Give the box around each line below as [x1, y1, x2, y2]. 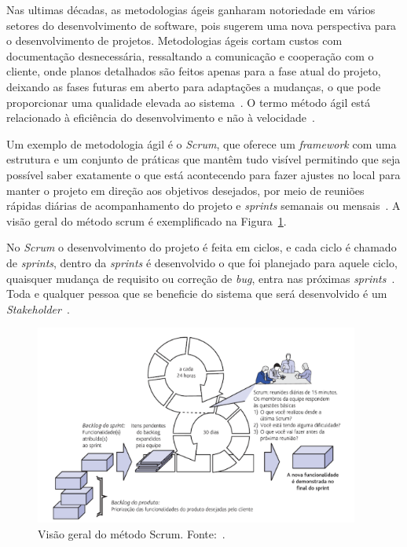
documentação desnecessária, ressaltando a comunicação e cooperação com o [6, 47, 374, 64]
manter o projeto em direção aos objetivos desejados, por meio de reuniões [6, 182, 365, 198]
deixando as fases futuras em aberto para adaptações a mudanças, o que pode [6, 78, 381, 94]
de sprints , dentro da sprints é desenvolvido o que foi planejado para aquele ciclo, [6, 254, 398, 270]
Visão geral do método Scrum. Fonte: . [38, 525, 225, 541]
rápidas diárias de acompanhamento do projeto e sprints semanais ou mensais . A [6, 197, 401, 214]
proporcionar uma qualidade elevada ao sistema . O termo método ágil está [6, 94, 371, 110]
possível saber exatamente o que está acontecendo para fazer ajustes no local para [6, 166, 401, 182]
